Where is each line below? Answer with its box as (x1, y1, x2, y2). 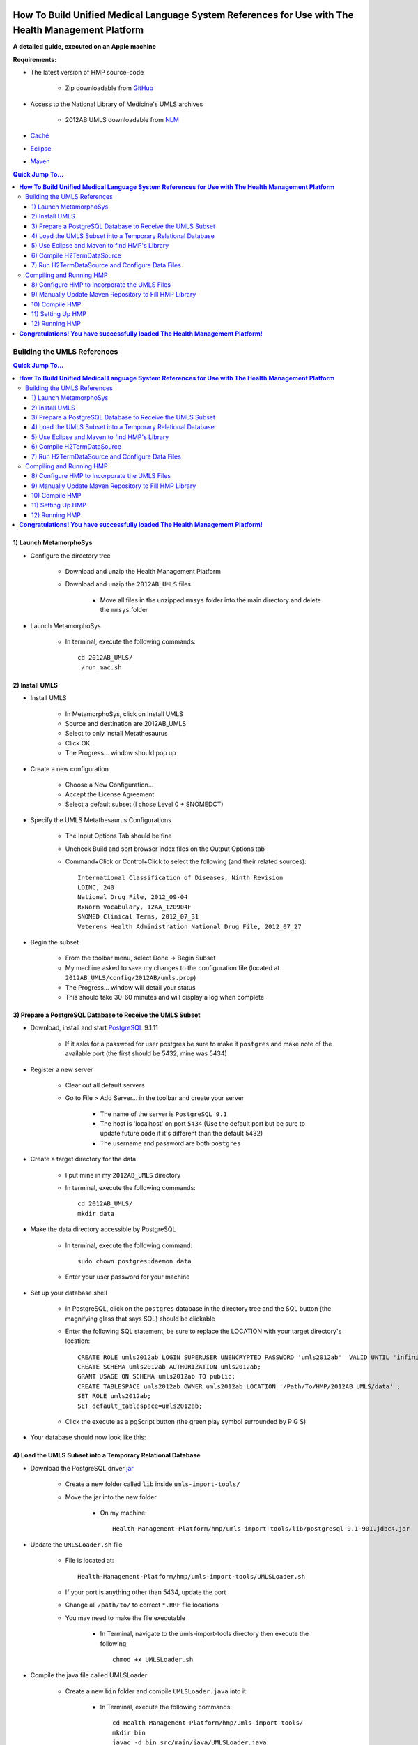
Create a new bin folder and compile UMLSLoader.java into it (65, 1686, 247, 1695)
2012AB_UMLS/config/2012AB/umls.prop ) (65, 974, 196, 982)
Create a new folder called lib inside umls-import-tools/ (65, 1480, 240, 1488)
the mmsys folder (100, 606, 148, 614)
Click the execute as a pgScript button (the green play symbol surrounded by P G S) (65, 1418, 307, 1426)
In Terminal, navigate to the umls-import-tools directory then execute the (100, 1630, 309, 1638)
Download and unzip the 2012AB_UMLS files (65, 580, 192, 588)
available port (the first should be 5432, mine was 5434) (65, 1049, 228, 1057)
